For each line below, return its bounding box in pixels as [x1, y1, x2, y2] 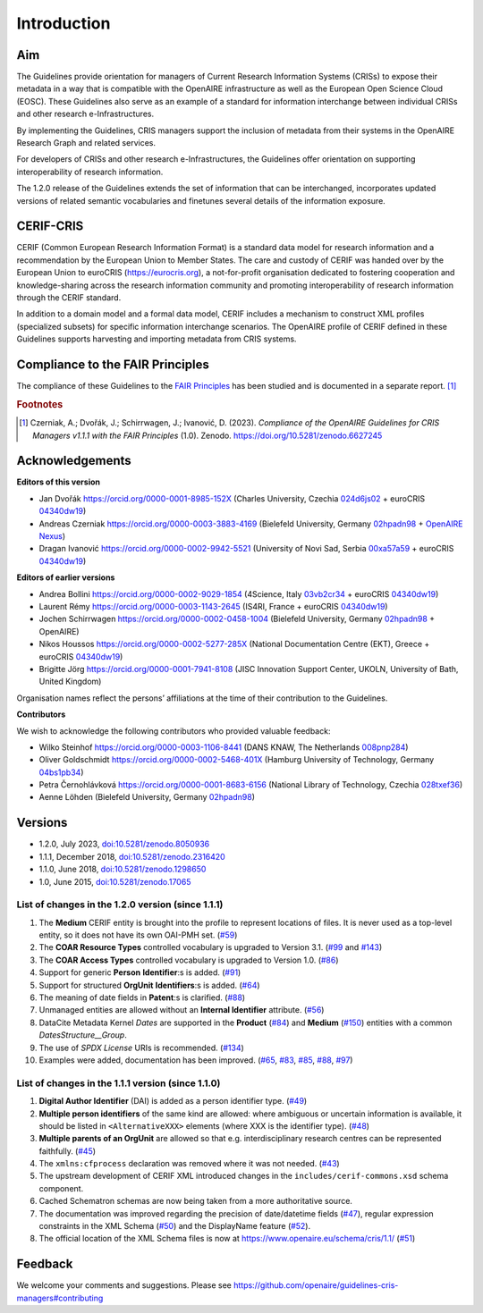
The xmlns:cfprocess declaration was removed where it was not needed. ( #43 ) [38, 1158, 340, 1169]
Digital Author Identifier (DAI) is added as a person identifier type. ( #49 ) [38, 1096, 308, 1107]
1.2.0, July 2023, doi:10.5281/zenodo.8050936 [38, 838, 210, 849]
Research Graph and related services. [16, 138, 157, 148]
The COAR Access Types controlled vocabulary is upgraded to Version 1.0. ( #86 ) [38, 955, 339, 965]
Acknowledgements [16, 453, 131, 468]
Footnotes [16, 398, 64, 410]
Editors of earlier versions [16, 572, 115, 583]
